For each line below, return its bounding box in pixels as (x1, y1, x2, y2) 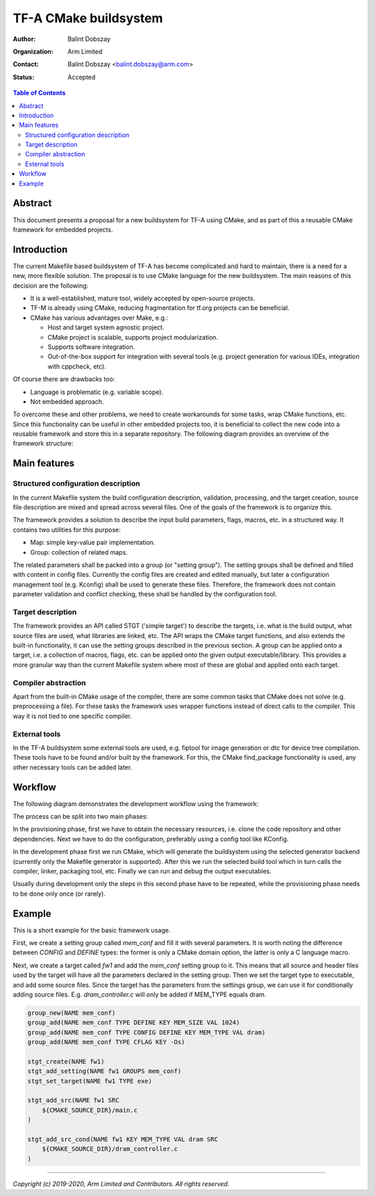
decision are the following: (12, 281, 89, 290)
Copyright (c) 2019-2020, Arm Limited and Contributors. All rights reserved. (12, 1179, 230, 1188)
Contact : (12, 60, 40, 69)
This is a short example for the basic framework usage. (12, 926, 171, 934)
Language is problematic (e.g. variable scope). (30, 388, 163, 396)
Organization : (12, 47, 53, 56)
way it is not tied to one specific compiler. (12, 712, 132, 720)
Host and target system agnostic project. (47, 323, 165, 331)
